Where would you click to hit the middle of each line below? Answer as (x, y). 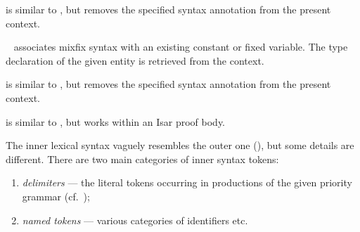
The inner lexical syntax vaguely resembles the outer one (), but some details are (180, 145)
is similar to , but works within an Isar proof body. (116, 121)
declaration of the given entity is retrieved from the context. (135, 60)
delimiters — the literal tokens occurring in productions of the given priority (187, 182)
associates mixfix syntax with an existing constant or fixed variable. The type (181, 47)
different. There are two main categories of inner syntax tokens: (142, 159)
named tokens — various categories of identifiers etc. (135, 220)
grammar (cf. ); (56, 196)
